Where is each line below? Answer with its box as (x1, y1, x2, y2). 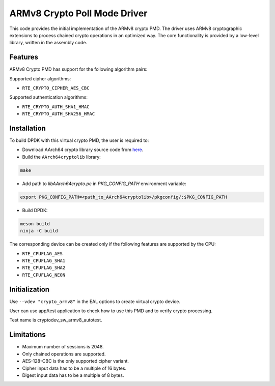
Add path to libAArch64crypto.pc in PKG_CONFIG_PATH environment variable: (22, 181, 186, 187)
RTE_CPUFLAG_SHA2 (22, 265, 66, 271)
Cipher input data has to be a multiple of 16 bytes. (22, 365, 127, 371)
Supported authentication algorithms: (9, 94, 88, 100)
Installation (9, 124, 46, 132)
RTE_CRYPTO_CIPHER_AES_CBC (22, 85, 90, 91)
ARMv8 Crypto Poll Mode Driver (9, 8, 148, 19)
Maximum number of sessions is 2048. (22, 344, 104, 350)
